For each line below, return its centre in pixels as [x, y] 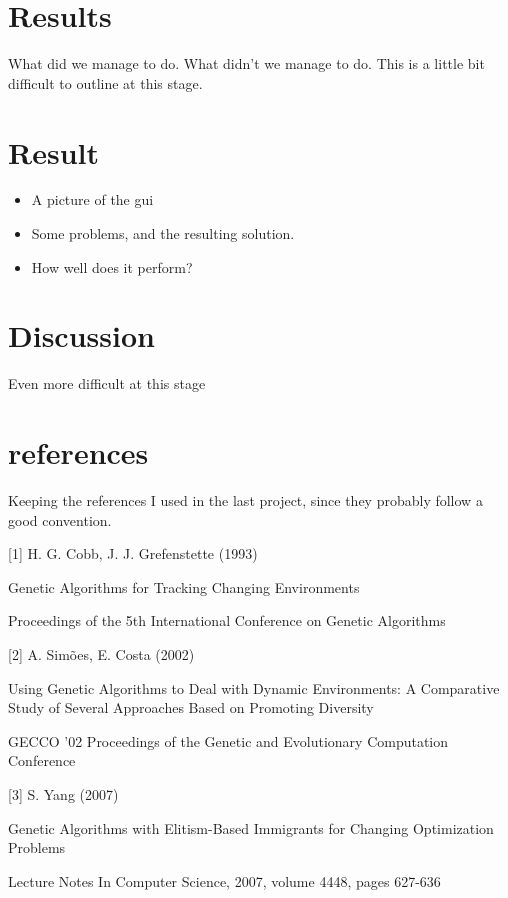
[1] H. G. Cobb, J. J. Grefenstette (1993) [133, 553]
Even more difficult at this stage [107, 383]
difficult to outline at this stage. [105, 82]
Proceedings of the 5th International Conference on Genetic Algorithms [227, 620]
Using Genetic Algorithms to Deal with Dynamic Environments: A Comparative [254, 687]
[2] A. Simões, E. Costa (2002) [101, 654]
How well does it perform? [112, 266]
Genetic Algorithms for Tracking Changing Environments [184, 586]
